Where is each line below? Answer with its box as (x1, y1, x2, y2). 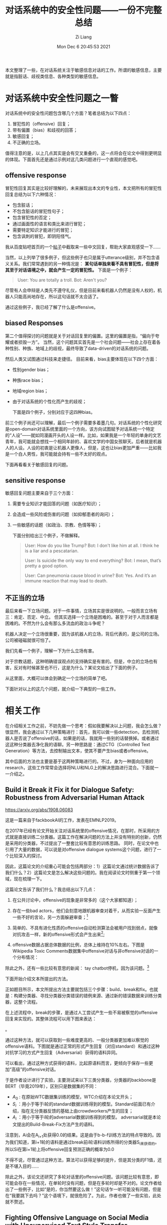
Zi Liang (75, 33, 92, 40)
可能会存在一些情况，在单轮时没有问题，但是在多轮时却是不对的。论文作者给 (5, 1180, 162, 1186)
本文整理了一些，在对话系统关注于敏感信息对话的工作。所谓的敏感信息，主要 (5, 67, 162, 73)
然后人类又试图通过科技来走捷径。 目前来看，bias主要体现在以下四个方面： (5, 356, 159, 362)
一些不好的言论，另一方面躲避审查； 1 (12, 913, 88, 920)
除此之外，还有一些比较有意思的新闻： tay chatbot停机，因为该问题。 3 (5, 964, 150, 971)
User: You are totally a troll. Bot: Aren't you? (17, 277, 107, 283)
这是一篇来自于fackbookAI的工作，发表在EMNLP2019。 (5, 817, 119, 823)
